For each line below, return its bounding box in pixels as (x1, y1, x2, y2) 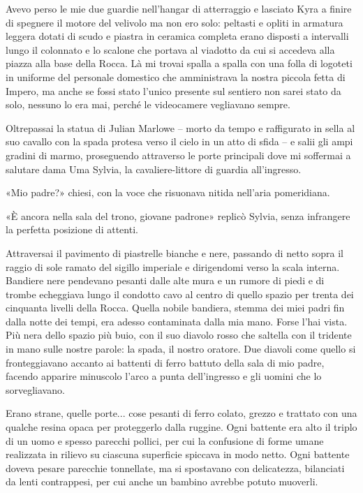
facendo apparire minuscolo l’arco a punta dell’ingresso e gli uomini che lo (6, 369, 322, 383)
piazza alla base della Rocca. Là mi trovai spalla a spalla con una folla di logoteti (6, 56, 353, 71)
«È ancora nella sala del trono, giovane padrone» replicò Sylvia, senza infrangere (6, 208, 350, 223)
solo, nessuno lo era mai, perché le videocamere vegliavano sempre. (6, 97, 290, 112)
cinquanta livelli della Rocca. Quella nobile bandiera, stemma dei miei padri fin (6, 300, 345, 315)
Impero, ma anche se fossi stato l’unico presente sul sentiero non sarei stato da (6, 83, 341, 98)
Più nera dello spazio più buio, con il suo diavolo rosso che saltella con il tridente (6, 328, 352, 342)
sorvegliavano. (6, 382, 65, 397)
